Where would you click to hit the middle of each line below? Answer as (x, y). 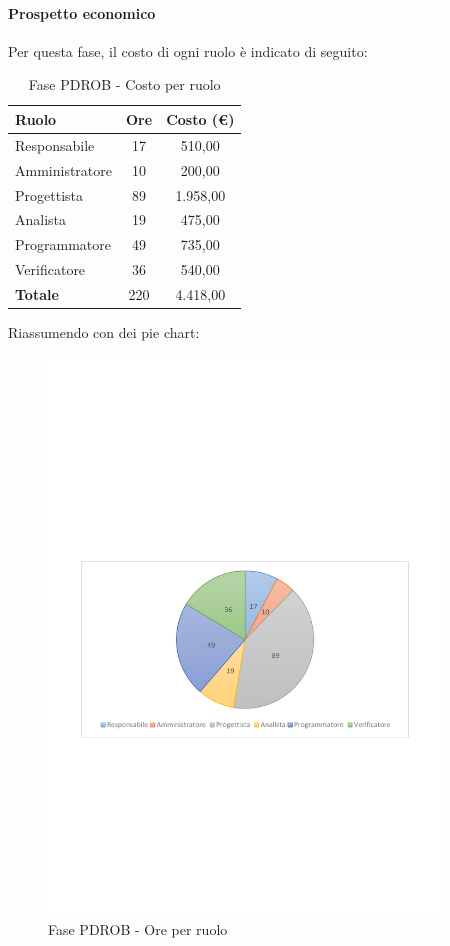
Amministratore (63, 169)
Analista (41, 219)
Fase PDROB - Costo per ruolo (124, 84)
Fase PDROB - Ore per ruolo (138, 928)
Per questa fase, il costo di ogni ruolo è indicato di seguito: (188, 50)
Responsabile (55, 144)
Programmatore (63, 244)
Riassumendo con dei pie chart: (104, 331)
